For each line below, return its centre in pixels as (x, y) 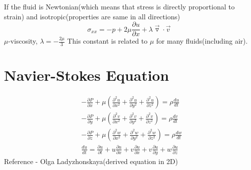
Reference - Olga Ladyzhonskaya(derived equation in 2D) (91, 161)
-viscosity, (23, 41)
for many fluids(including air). (202, 41)
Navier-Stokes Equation (87, 75)
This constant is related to (107, 41)
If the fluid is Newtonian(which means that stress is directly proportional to (119, 6)
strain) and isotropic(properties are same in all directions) (92, 16)
